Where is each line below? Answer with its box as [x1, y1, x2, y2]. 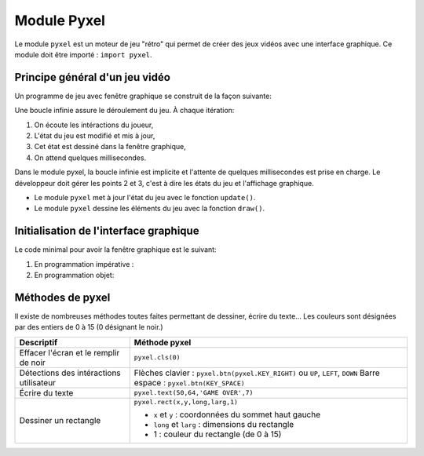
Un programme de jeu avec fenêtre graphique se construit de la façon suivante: [14, 91, 272, 100]
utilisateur [19, 377, 57, 388]
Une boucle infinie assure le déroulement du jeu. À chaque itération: [14, 106, 235, 115]
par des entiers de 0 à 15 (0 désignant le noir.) [14, 323, 164, 332]
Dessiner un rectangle [19, 415, 101, 426]
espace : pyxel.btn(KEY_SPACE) [133, 377, 245, 388]
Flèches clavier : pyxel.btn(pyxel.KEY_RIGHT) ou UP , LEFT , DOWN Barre [133, 367, 380, 378]
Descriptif [19, 337, 58, 348]
